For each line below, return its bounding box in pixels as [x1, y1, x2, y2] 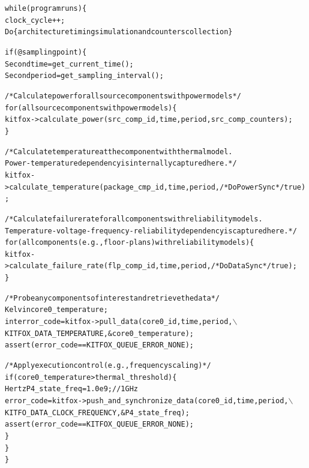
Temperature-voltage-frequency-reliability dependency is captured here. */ [5, 226, 297, 235]
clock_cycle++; [5, 16, 65, 25]
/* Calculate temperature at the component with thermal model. [5, 147, 233, 156]
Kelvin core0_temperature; [5, 305, 108, 314]
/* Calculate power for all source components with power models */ [5, 91, 241, 100]
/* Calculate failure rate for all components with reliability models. [5, 214, 263, 223]
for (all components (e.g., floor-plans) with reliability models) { [5, 238, 254, 247]
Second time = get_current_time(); [5, 59, 134, 68]
